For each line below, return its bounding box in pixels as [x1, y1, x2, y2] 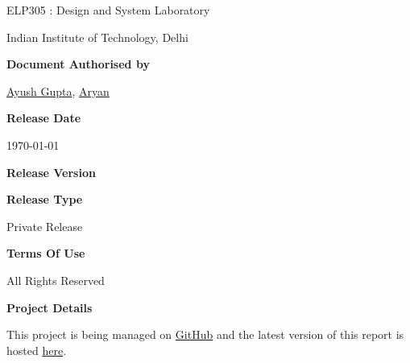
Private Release [6, 217, 83, 234]
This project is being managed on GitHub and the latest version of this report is [6, 326, 404, 343]
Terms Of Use [6, 245, 85, 262]
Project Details [6, 299, 93, 316]
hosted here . [6, 341, 67, 358]
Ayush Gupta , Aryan [6, 82, 110, 99]
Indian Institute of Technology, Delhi [6, 28, 188, 45]
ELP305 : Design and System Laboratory [6, 2, 210, 18]
